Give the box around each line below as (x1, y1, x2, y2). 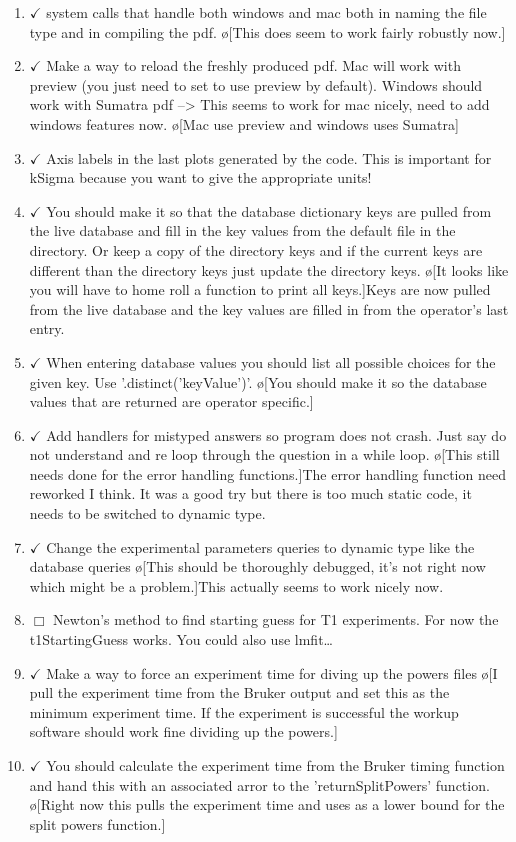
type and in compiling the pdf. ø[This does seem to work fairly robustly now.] (29, 21, 506, 42)
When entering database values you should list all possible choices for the (46, 351, 496, 372)
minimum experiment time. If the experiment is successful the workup (29, 701, 459, 722)
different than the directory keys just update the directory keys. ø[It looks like (29, 259, 509, 280)
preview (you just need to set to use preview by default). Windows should (29, 74, 483, 95)
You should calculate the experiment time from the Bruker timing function (46, 755, 505, 775)
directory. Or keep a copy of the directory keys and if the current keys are (29, 239, 483, 260)
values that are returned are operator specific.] (29, 391, 314, 412)
